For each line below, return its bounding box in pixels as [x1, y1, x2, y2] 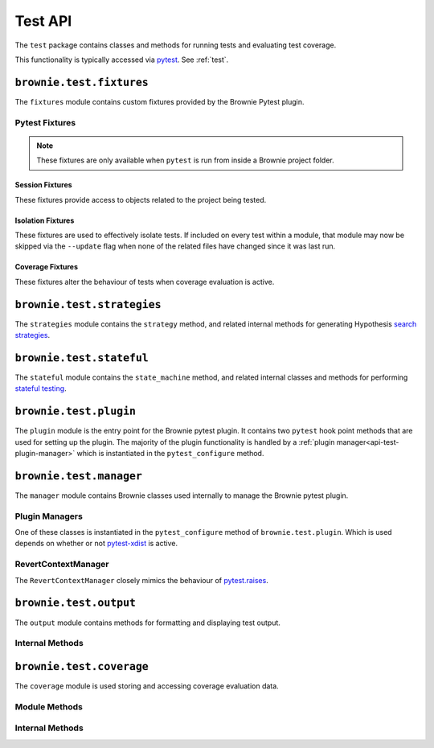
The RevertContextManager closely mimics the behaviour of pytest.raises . [14, 575, 268, 585]
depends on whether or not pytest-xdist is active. [14, 539, 178, 549]
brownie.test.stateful [14, 351, 149, 364]
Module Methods [14, 701, 84, 712]
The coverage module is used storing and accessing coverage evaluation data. [14, 680, 279, 691]
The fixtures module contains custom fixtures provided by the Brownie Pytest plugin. [14, 97, 305, 106]
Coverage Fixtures [14, 262, 79, 272]
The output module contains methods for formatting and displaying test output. [14, 618, 281, 627]
